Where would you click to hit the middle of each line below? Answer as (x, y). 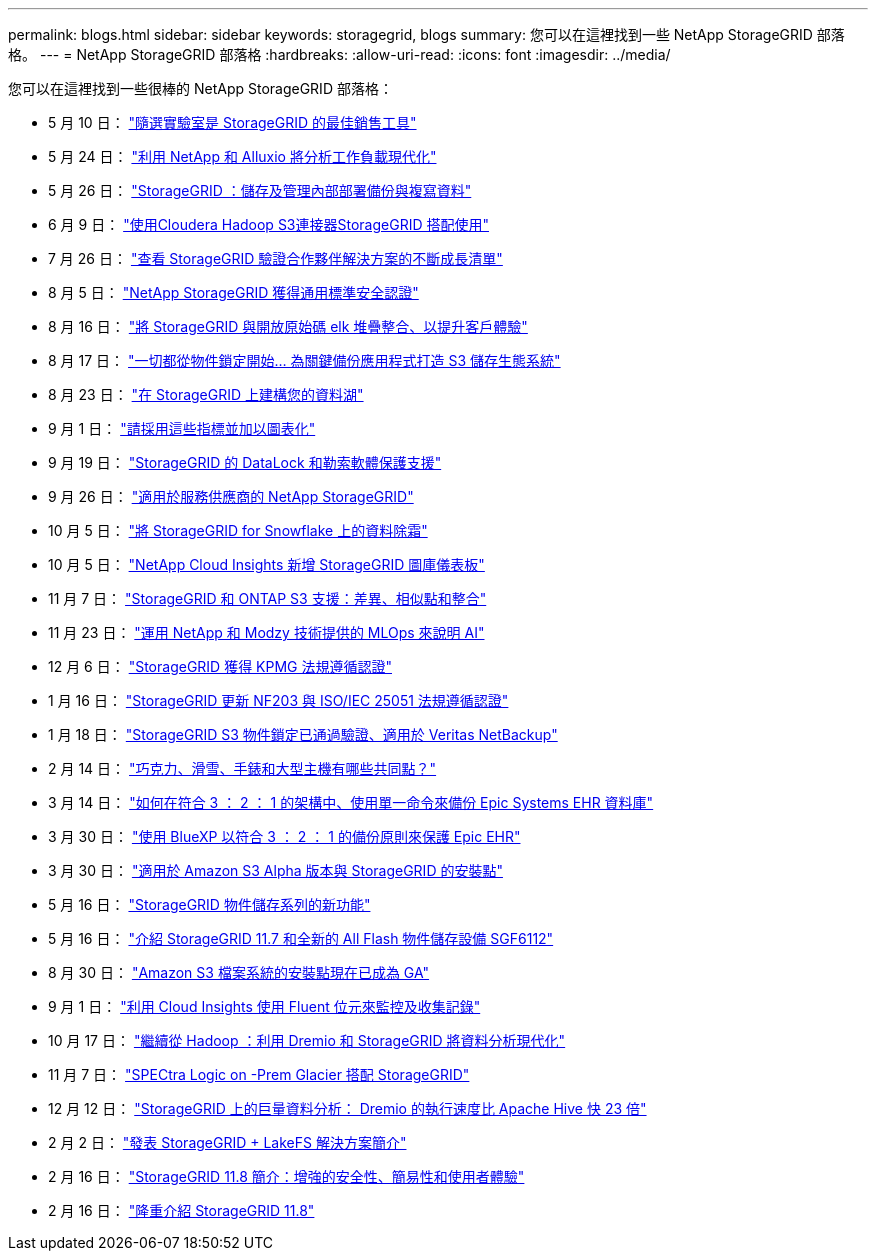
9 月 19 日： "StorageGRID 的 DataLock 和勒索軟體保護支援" (245, 462)
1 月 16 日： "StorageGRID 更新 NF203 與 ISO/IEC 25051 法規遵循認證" (278, 700)
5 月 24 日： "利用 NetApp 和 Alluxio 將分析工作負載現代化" (242, 156)
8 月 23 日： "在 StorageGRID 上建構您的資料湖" (206, 394)
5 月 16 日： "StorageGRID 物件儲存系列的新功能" (209, 904)
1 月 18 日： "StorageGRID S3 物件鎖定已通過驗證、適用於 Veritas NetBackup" (303, 734)
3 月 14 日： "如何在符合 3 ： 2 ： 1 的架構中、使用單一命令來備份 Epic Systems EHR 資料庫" (351, 802)
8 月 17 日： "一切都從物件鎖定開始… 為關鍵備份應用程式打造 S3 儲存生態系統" (304, 360)
